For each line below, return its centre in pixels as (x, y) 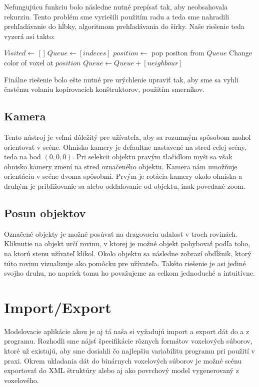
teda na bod (22, 157)
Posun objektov (45, 212)
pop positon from (178, 53)
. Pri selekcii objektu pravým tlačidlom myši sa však (152, 157)
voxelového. (21, 380)
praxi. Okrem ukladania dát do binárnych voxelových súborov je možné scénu (123, 360)
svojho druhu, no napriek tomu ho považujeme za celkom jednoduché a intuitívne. (129, 273)
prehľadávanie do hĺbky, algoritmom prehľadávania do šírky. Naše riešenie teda (124, 26)
